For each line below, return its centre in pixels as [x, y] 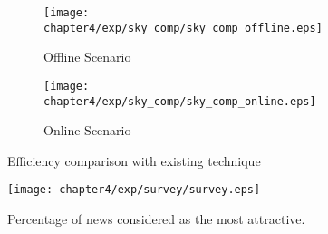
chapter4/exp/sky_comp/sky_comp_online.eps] [180, 101]
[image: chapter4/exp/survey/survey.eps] [134, 190]
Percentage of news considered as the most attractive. [156, 219]
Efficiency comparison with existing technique [134, 160]
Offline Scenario [87, 57]
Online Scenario [87, 130]
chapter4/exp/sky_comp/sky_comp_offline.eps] [183, 28]
